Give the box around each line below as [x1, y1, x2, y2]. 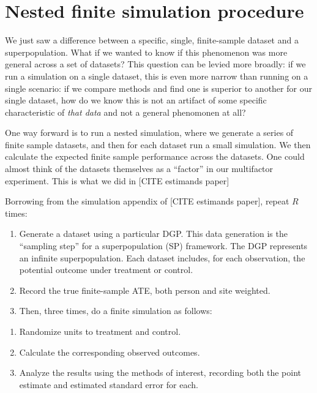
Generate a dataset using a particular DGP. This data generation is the [19, 227, 288, 240]
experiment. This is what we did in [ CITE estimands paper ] [5, 174, 229, 187]
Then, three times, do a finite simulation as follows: [19, 304, 212, 317]
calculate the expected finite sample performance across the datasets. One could [5, 150, 305, 163]
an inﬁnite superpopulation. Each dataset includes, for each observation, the [19, 251, 305, 264]
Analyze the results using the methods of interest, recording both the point [19, 366, 302, 379]
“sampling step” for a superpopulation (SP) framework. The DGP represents [19, 239, 308, 252]
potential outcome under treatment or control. [19, 263, 193, 276]
